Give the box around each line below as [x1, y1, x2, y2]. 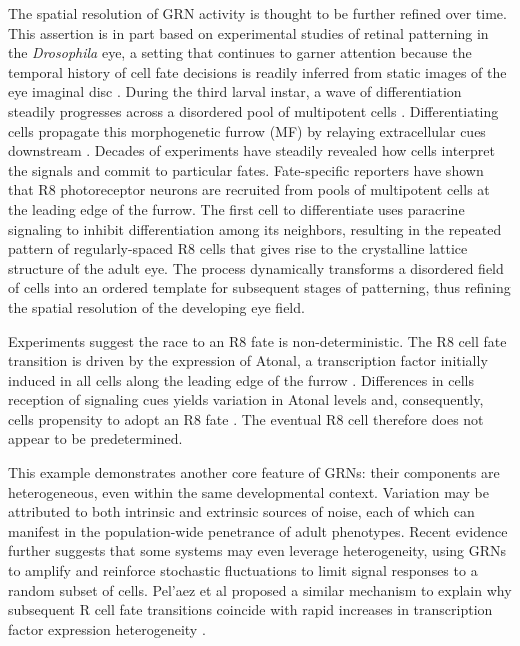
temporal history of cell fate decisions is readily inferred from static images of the [8, 61, 507, 82]
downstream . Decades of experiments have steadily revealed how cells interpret [8, 140, 495, 161]
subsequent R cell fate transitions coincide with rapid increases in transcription [8, 599, 493, 620]
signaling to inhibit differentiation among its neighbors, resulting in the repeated [8, 218, 502, 239]
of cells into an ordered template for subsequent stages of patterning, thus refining [8, 277, 511, 298]
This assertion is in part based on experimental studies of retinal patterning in [8, 22, 489, 43]
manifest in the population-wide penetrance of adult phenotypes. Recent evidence [8, 520, 508, 541]
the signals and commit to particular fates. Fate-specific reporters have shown [8, 159, 484, 180]
